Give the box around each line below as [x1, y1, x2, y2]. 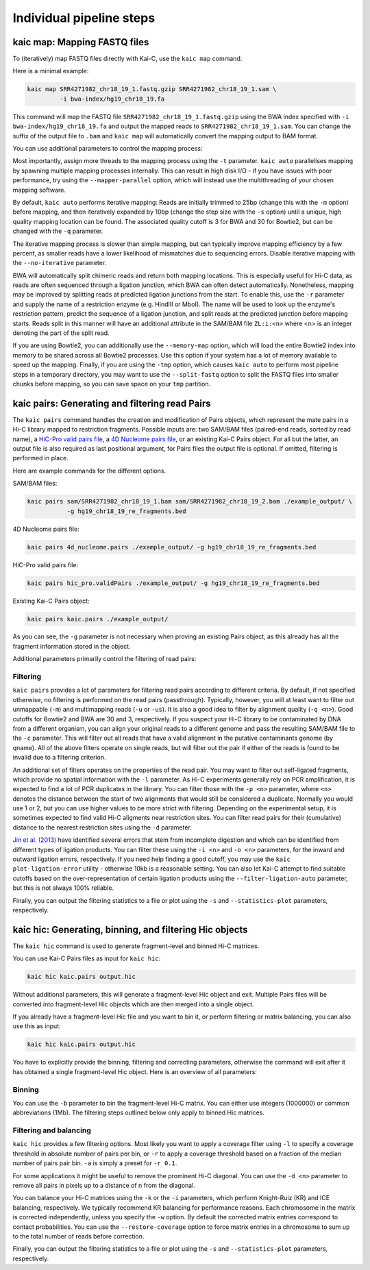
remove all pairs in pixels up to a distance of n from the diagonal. [12, 1182, 195, 1190]
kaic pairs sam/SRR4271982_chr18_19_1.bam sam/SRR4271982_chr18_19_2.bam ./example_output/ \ [27, 497, 353, 506]
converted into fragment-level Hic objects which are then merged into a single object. [12, 1000, 254, 1008]
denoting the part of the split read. [12, 329, 110, 337]
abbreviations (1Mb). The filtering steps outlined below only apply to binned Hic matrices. [12, 1108, 265, 1117]
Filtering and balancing [12, 1125, 92, 1135]
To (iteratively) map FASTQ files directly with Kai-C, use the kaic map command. [12, 55, 243, 63]
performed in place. [12, 454, 69, 462]
